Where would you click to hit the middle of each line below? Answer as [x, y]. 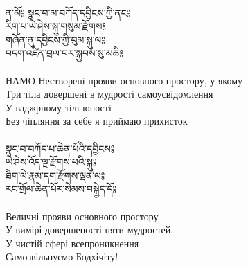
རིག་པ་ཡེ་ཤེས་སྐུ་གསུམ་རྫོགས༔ [56, 26]
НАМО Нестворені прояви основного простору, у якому [124, 80]
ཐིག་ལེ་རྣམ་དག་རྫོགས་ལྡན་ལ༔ [55, 175]
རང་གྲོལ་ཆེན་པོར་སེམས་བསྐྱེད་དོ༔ [61, 189]
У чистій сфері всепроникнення [72, 243]
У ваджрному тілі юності [59, 107]
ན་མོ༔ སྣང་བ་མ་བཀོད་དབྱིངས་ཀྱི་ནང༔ [68, 12]
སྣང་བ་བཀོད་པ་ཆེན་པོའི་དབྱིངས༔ [60, 148]
